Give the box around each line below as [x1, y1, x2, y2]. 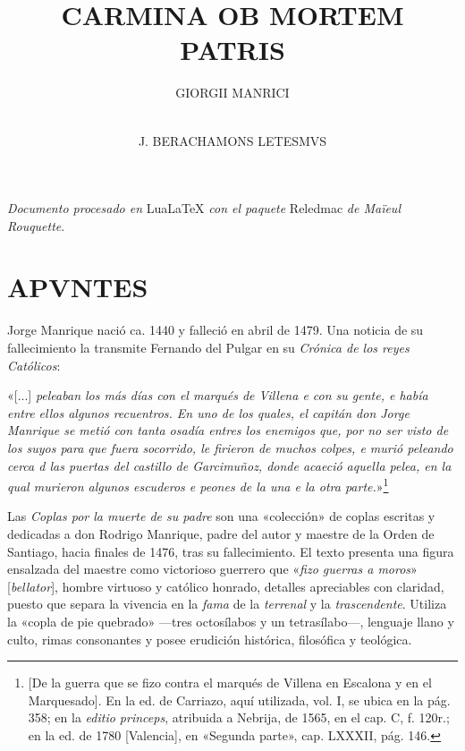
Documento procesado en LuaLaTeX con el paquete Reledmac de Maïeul [7, 199, 401, 218]
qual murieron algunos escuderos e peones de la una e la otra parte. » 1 [7, 474, 389, 495]
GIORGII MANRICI [175, 83, 290, 102]
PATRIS [180, 31, 285, 68]
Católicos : [7, 355, 61, 374]
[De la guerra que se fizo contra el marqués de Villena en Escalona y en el [28, 673, 432, 692]
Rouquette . [7, 216, 65, 235]
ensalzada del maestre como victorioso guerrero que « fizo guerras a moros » [7, 559, 418, 578]
